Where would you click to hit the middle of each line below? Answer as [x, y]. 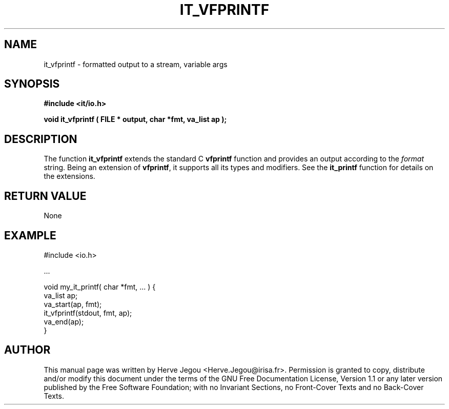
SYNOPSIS [32, 84]
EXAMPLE [30, 235]
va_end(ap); [64, 321]
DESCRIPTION [41, 139]
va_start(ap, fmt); [73, 304]
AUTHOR [27, 350]
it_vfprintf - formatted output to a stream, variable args [136, 64]
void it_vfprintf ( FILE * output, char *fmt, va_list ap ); [135, 119]
